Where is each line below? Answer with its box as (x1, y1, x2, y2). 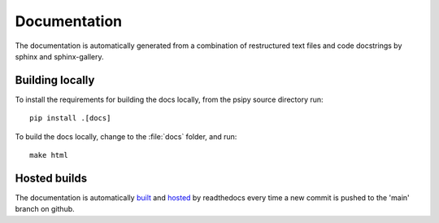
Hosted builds (15, 171, 88, 185)
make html (29, 151, 68, 160)
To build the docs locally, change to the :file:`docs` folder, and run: (15, 131, 237, 142)
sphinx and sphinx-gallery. (15, 51, 104, 61)
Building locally (15, 73, 95, 87)
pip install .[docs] (29, 114, 111, 123)
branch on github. (15, 204, 75, 214)
